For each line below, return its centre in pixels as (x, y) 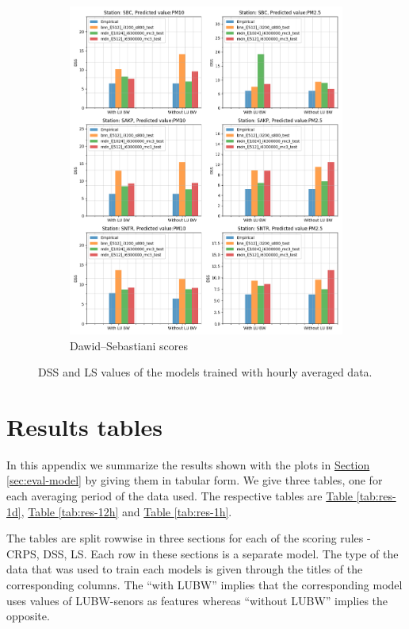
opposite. (28, 616)
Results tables (84, 426)
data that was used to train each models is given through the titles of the (185, 569)
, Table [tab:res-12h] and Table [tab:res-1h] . (126, 511)
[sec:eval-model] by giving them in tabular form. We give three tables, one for (195, 480)
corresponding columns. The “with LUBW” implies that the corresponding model (204, 585)
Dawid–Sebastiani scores (129, 345)
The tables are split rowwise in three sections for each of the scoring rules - (189, 538)
